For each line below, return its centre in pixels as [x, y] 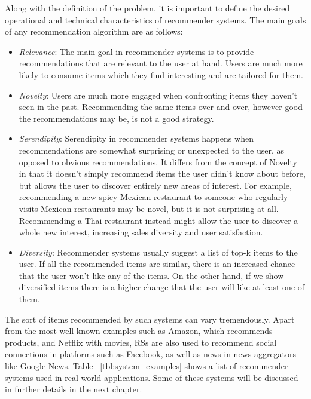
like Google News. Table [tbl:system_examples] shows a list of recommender [147, 366]
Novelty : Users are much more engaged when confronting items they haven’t [158, 95]
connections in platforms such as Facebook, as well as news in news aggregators [151, 354]
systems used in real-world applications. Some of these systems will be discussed [152, 377]
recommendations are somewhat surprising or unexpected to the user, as [152, 150]
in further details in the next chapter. [74, 389]
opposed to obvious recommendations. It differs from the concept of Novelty [158, 162]
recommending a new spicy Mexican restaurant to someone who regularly [153, 197]
